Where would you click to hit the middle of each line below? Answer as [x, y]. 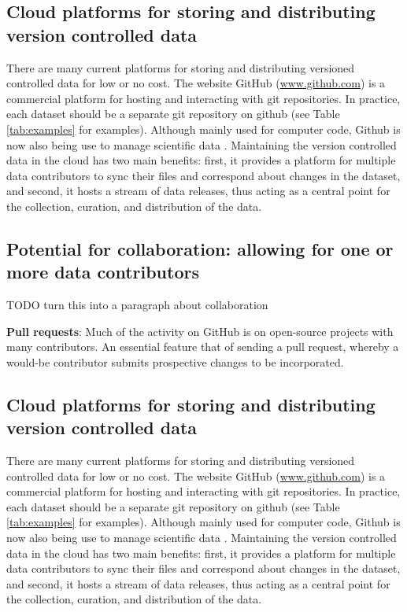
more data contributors [103, 272]
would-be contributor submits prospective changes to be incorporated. [175, 361]
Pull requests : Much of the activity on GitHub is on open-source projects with [200, 331]
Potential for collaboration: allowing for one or [200, 248]
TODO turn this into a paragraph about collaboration [137, 305]
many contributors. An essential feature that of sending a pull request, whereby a [203, 347]
